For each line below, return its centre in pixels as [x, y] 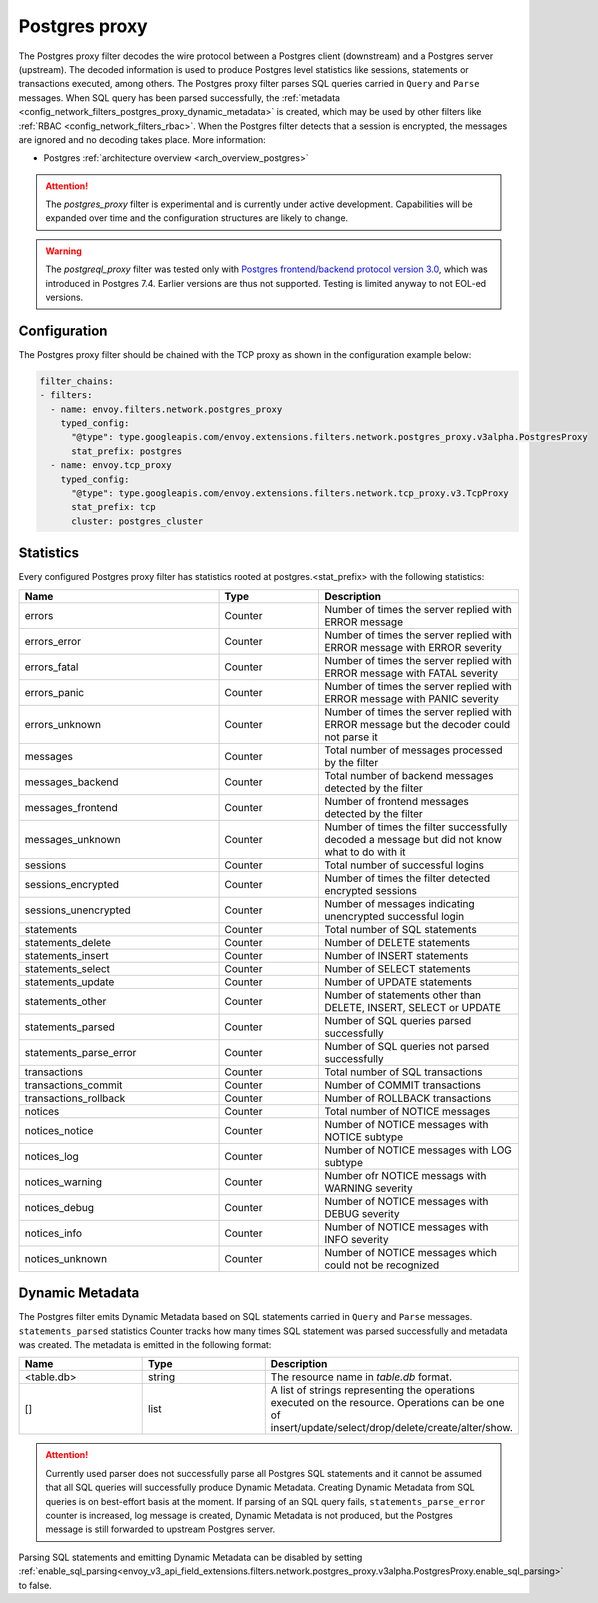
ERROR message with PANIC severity [412, 698]
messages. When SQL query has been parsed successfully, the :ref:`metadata [179, 97]
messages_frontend [71, 807]
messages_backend [71, 782]
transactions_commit [73, 1085]
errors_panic [54, 692]
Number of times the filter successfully [416, 827]
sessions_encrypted [72, 884]
